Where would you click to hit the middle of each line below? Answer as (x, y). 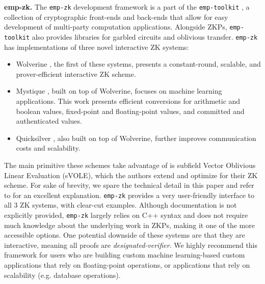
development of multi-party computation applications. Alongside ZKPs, (116, 27)
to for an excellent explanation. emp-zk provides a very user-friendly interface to (129, 195)
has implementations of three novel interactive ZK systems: (97, 47)
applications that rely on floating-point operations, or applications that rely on (127, 264)
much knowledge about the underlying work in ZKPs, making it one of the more (129, 225)
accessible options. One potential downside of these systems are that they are (125, 235)
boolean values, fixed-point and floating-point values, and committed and (130, 111)
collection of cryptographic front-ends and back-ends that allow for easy (116, 17)
